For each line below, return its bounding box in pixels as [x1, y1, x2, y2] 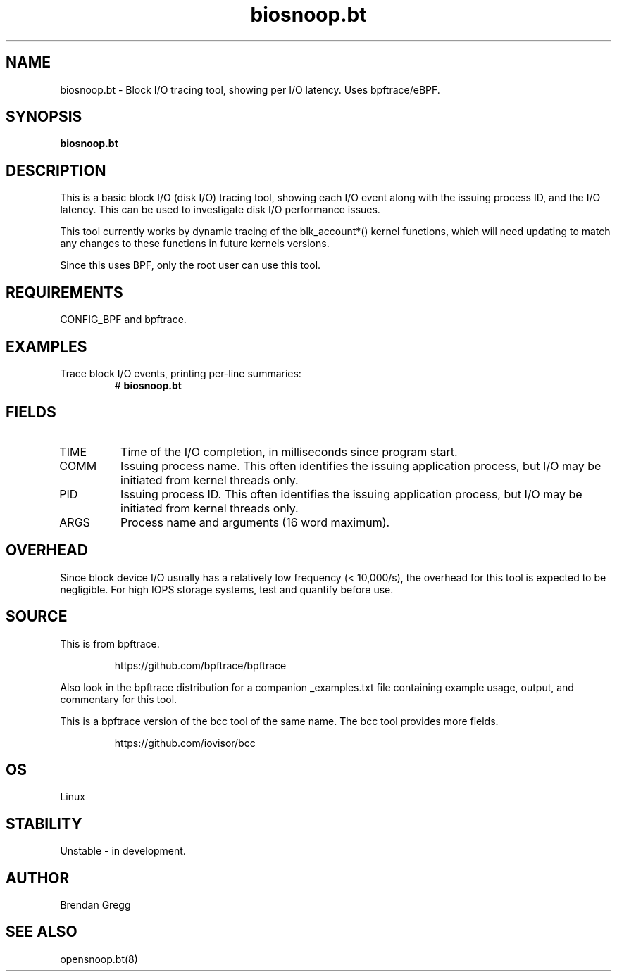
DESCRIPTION [6, 161, 106, 179]
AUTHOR [6, 869, 70, 887]
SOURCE [6, 607, 68, 626]
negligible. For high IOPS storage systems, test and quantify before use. [60, 583, 394, 595]
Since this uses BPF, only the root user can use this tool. [60, 259, 321, 272]
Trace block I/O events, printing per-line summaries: [60, 367, 301, 379]
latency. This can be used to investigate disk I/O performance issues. [60, 203, 380, 216]
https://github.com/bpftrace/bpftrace [114, 659, 287, 672]
